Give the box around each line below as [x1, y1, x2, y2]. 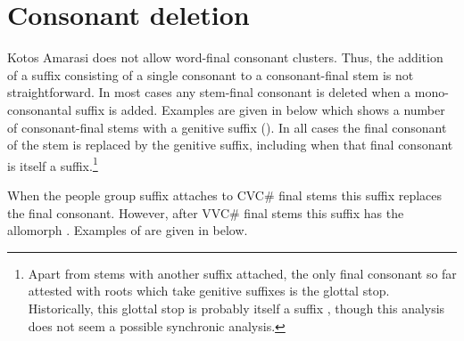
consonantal [7, 100, 72, 118]
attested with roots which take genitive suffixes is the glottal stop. [28, 281, 390, 300]
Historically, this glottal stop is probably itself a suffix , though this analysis [28, 298, 445, 317]
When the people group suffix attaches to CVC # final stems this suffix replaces [7, 185, 443, 204]
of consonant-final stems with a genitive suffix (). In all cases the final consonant [7, 118, 447, 136]
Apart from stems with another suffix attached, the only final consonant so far [28, 264, 457, 282]
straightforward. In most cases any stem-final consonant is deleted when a [7, 83, 411, 101]
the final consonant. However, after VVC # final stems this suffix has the [7, 203, 404, 222]
